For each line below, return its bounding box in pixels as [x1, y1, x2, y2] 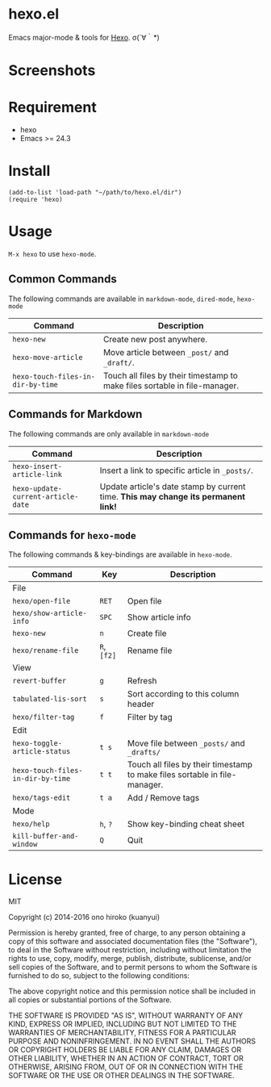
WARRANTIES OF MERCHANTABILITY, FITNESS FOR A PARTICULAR [8, 1028, 236, 1038]
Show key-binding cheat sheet [127, 818, 244, 830]
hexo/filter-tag [12, 713, 75, 722]
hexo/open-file [12, 596, 71, 606]
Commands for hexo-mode [8, 528, 136, 541]
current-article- [12, 491, 79, 501]
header [127, 699, 155, 710]
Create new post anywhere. [103, 333, 208, 345]
